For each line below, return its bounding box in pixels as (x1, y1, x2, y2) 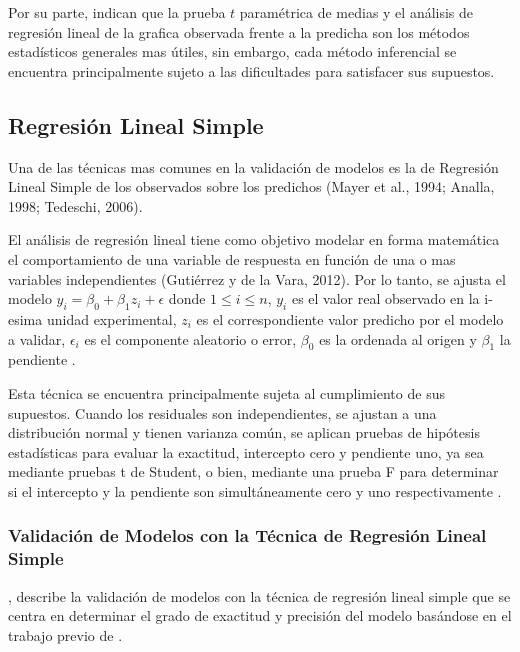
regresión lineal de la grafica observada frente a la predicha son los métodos (8, 21, 470, 42)
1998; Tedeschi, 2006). (8, 195, 143, 216)
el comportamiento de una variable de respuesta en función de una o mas (8, 248, 456, 269)
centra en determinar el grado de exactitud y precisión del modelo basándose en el (8, 605, 512, 626)
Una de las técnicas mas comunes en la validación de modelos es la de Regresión (8, 156, 499, 177)
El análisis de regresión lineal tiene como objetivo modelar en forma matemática (8, 229, 500, 250)
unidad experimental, (46, 308, 177, 329)
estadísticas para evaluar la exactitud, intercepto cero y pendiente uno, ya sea (8, 441, 484, 462)
